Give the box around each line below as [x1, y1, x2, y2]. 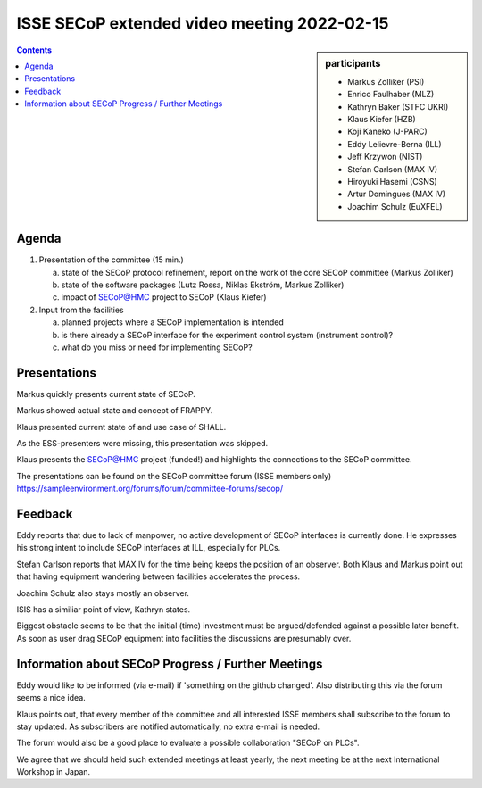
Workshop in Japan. [16, 767, 91, 777]
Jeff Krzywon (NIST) [347, 152, 423, 162]
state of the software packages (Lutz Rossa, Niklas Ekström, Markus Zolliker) [61, 279, 345, 290]
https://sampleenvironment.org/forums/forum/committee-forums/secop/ [16, 483, 284, 494]
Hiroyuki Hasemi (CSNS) [347, 176, 437, 187]
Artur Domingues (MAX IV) [347, 188, 446, 200]
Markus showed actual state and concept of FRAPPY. [16, 405, 213, 416]
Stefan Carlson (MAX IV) [347, 163, 438, 174]
